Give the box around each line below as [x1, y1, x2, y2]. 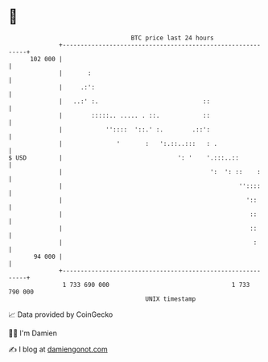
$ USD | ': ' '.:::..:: [8, 153, 240, 162]
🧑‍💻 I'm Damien [8, 328, 58, 338]
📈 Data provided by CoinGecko [8, 310, 113, 319]
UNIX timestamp [145, 294, 196, 303]
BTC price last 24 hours [130, 34, 215, 42]
